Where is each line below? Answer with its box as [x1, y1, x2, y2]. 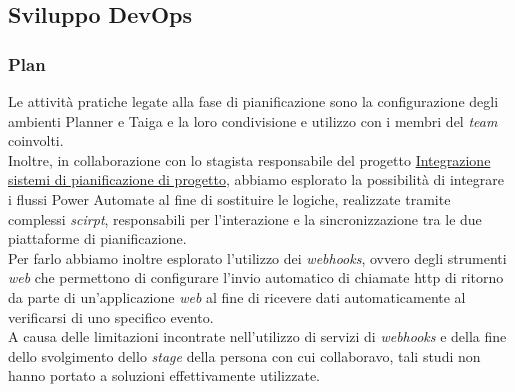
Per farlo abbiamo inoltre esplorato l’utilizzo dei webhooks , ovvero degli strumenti [8, 247, 507, 268]
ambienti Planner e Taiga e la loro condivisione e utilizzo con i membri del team [8, 110, 498, 131]
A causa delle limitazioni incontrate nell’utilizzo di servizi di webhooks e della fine [8, 326, 507, 347]
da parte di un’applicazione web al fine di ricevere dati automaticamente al [8, 286, 466, 307]
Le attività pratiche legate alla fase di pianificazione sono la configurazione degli [8, 91, 499, 111]
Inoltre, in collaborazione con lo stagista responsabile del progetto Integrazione [8, 149, 491, 170]
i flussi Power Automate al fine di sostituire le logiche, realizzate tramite [8, 188, 451, 209]
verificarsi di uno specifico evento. [8, 306, 214, 327]
